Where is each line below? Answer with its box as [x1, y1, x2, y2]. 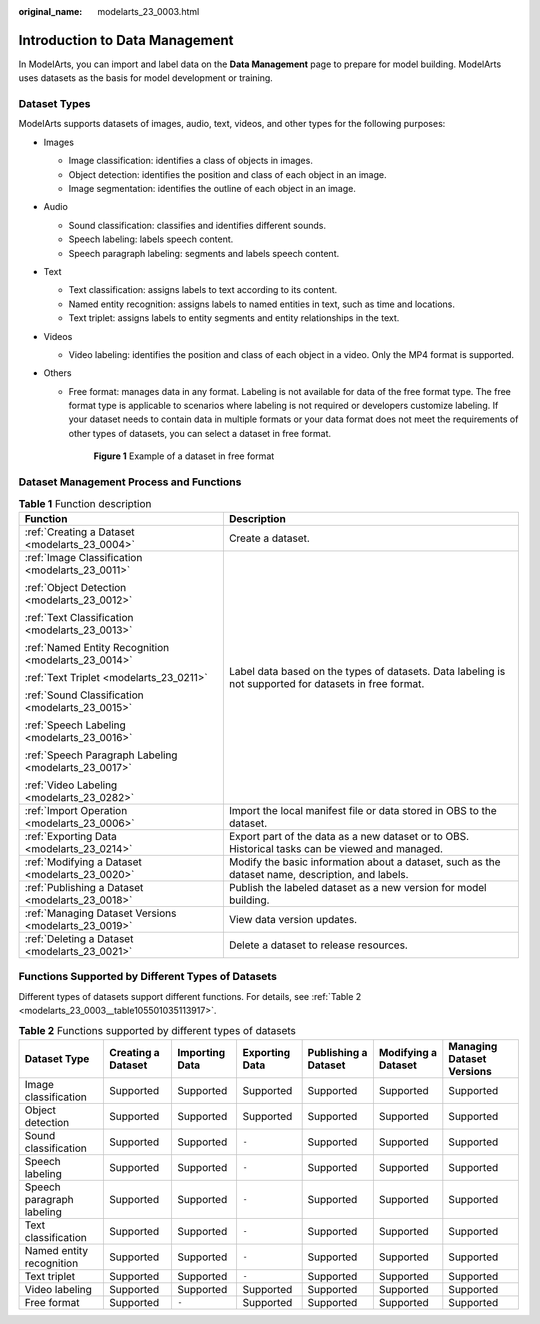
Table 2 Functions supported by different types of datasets [18, 1024, 297, 1038]
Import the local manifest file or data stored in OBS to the [228, 803, 497, 817]
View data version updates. [228, 912, 358, 926]
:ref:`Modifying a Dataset [24, 855, 142, 869]
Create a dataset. [228, 531, 310, 545]
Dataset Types [18, 97, 91, 111]
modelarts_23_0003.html [97, 6, 200, 17]
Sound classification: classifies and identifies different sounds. [68, 219, 327, 231]
